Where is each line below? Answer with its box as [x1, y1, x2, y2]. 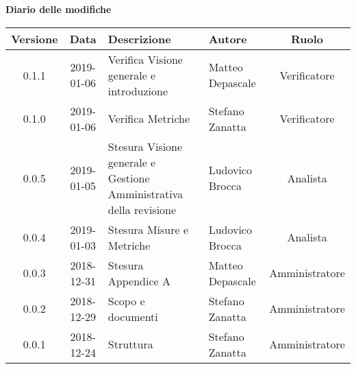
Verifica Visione [107, 51, 183, 67]
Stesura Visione [107, 138, 183, 154]
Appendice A [107, 272, 170, 289]
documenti [107, 308, 158, 324]
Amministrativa [107, 185, 183, 202]
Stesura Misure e [107, 221, 189, 237]
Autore [208, 30, 247, 47]
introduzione [107, 82, 168, 99]
